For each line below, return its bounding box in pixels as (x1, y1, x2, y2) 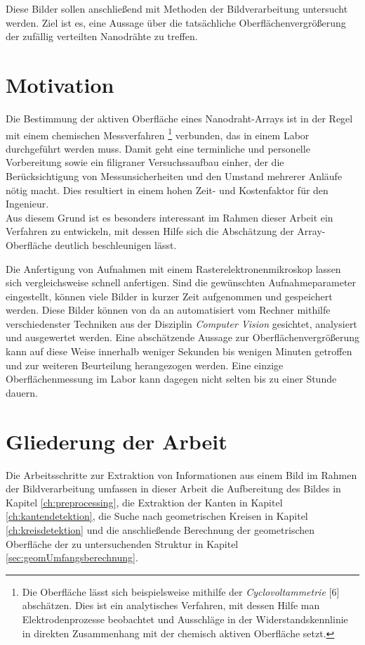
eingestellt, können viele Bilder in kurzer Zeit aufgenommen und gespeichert (6, 288, 333, 303)
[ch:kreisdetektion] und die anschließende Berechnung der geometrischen (6, 522, 315, 537)
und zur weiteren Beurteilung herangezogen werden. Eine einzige (6, 357, 284, 372)
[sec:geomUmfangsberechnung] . (6, 550, 138, 565)
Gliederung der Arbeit (6, 426, 227, 455)
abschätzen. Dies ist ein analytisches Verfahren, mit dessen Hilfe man (22, 598, 320, 613)
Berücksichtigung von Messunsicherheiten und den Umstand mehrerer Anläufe (6, 168, 343, 183)
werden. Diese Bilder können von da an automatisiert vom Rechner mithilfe (6, 302, 331, 317)
